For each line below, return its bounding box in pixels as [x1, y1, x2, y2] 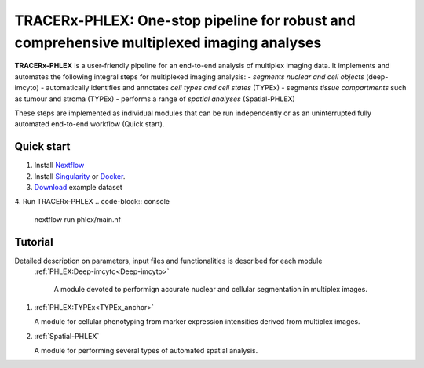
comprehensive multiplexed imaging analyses [14, 34, 322, 51]
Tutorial [14, 235, 54, 249]
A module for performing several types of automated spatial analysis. [34, 346, 258, 355]
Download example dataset [34, 182, 123, 191]
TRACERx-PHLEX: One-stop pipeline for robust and [14, 12, 356, 29]
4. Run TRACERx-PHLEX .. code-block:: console [14, 197, 170, 206]
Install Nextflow [34, 161, 85, 170]
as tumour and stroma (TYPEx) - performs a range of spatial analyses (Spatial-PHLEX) [14, 94, 296, 104]
